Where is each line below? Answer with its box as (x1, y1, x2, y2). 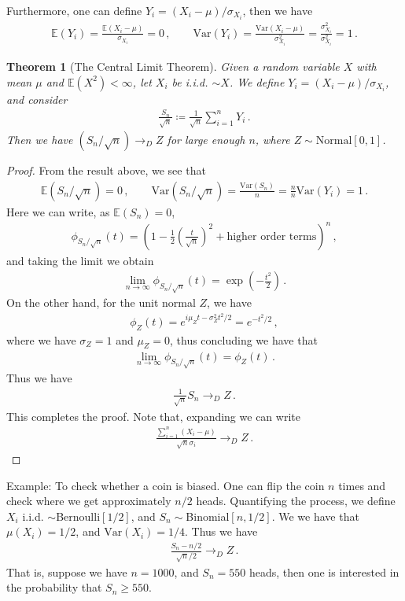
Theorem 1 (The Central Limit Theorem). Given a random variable (6, 58, 340, 75)
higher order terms (226, 230, 317, 242)
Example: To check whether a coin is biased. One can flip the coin (6, 477, 325, 493)
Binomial (186, 507, 230, 524)
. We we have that (271, 507, 359, 524)
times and (338, 477, 386, 493)
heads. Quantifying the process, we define (196, 492, 396, 509)
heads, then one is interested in (249, 563, 399, 580)
